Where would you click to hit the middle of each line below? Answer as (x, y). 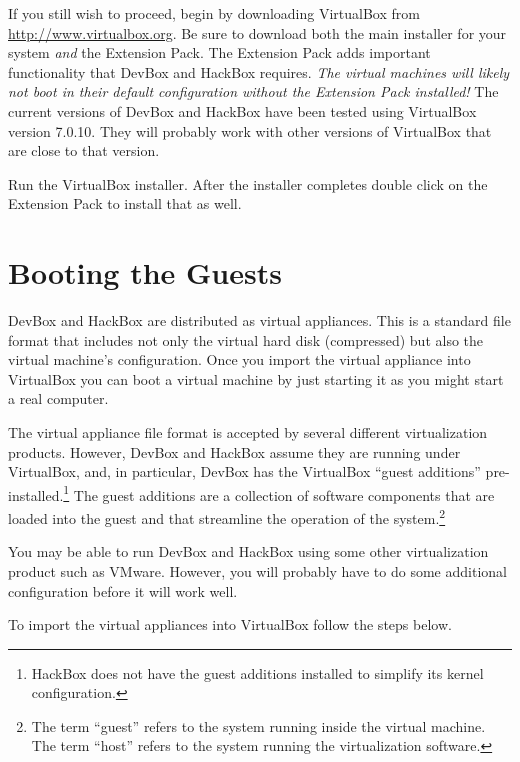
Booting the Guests (145, 272)
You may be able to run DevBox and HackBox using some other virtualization (248, 551)
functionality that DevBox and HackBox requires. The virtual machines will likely (259, 71)
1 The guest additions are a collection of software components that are (279, 493)
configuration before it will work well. (123, 590)
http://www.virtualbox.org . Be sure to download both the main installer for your (257, 32)
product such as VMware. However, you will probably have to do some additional (257, 570)
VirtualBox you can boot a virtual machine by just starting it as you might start (256, 378)
